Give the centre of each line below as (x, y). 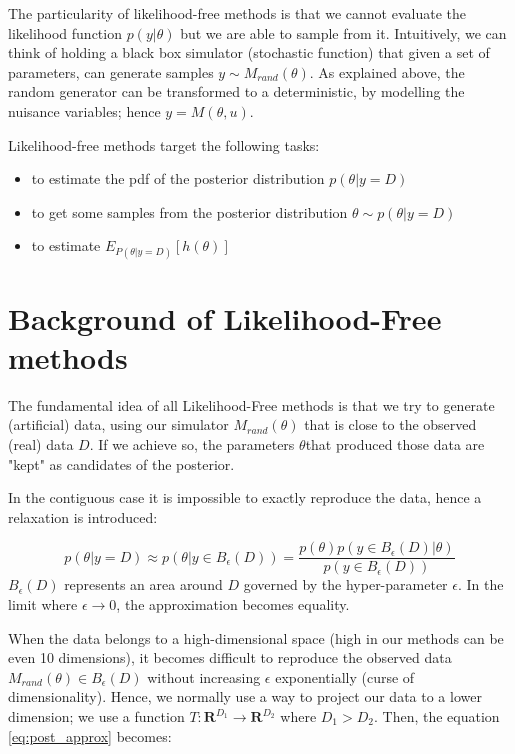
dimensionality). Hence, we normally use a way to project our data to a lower (245, 696)
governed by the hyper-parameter (345, 584)
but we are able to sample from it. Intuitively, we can (343, 32)
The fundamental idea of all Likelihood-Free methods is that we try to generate (251, 404)
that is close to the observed (390, 424)
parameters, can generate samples (111, 71)
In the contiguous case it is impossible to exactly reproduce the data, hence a (245, 497)
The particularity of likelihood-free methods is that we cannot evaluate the (237, 13)
